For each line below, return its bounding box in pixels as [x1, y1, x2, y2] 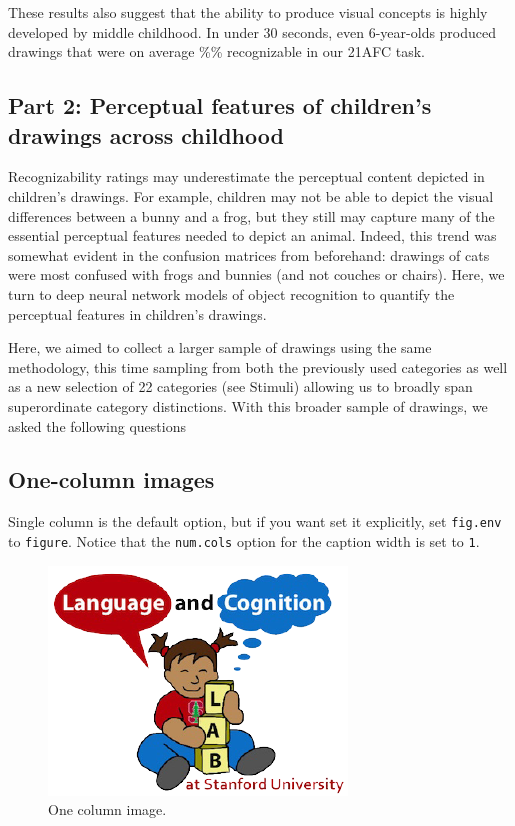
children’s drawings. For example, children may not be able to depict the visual [8, 185, 494, 206]
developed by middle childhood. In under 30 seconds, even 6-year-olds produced [8, 21, 497, 42]
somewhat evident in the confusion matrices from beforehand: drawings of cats [8, 244, 490, 265]
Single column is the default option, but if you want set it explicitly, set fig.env [8, 511, 502, 532]
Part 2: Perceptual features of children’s [8, 90, 432, 121]
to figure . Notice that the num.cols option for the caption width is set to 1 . [8, 530, 480, 551]
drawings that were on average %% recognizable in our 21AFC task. [8, 41, 426, 62]
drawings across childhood [8, 119, 284, 150]
